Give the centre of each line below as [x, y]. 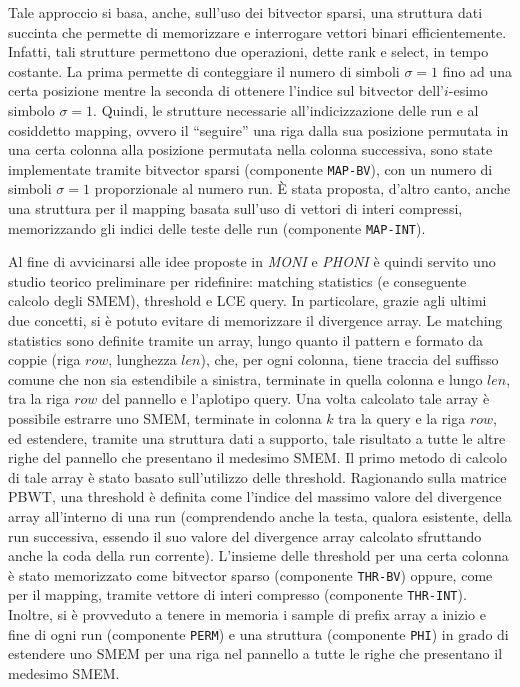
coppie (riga [44, 359]
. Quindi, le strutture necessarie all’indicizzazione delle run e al [286, 109]
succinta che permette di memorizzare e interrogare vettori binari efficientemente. [257, 31]
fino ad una [477, 70]
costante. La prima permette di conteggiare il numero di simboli [204, 70]
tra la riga [39, 398]
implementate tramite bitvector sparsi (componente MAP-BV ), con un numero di [250, 168]
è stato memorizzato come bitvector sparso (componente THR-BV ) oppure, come [250, 574]
